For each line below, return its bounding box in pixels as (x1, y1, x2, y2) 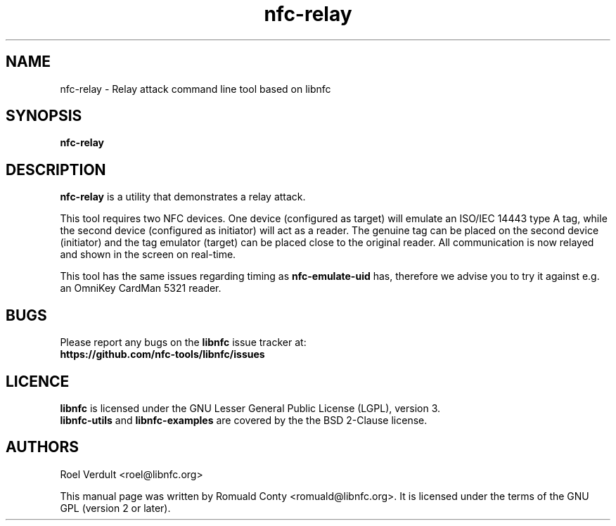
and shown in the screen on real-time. (60, 248, 236, 261)
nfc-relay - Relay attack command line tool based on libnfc (60, 82, 331, 95)
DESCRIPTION (6, 160, 106, 179)
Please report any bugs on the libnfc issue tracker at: (60, 336, 307, 349)
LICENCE (6, 372, 70, 390)
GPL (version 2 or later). (60, 501, 171, 514)
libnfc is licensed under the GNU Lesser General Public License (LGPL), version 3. (60, 402, 441, 414)
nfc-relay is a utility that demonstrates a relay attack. (60, 191, 306, 203)
